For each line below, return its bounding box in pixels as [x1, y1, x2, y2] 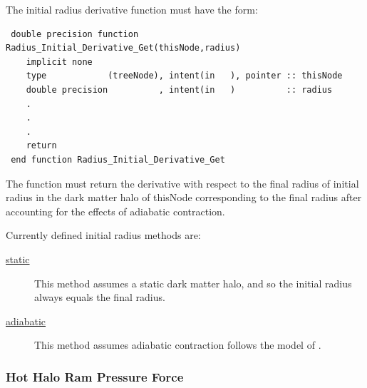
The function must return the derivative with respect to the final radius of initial [6, 175, 359, 190]
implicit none [26, 56, 93, 67]
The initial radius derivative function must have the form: [6, 2, 258, 16]
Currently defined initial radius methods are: [6, 228, 201, 242]
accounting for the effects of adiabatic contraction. [6, 203, 225, 218]
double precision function [11, 29, 139, 39]
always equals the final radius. [34, 290, 165, 305]
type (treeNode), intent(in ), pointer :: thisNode [26, 71, 343, 81]
